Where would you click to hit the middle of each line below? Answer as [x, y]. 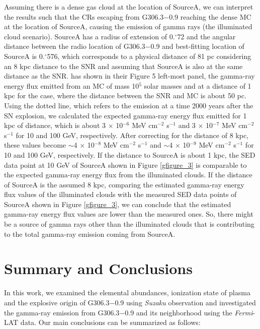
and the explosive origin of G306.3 [57, 302]
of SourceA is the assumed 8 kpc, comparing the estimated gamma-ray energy [124, 184]
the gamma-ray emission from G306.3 [62, 312]
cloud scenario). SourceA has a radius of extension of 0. [90, 36]
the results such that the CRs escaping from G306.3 [84, 16]
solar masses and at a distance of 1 [198, 85]
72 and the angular [206, 36]
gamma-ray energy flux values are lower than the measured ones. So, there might [129, 214]
